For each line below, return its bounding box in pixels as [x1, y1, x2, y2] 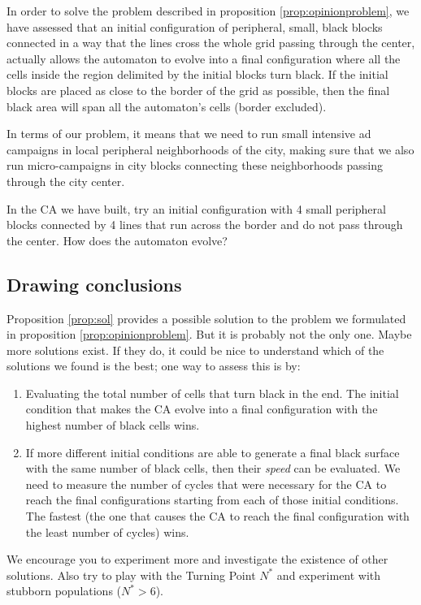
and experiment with [276, 566, 381, 583]
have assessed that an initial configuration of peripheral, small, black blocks [7, 18, 383, 35]
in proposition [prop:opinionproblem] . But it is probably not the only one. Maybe [7, 326, 412, 343]
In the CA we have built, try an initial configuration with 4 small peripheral [7, 200, 386, 217]
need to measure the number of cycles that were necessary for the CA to [25, 475, 387, 492]
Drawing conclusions [7, 271, 182, 296]
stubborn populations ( [7, 582, 122, 599]
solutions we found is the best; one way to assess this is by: [7, 357, 301, 374]
